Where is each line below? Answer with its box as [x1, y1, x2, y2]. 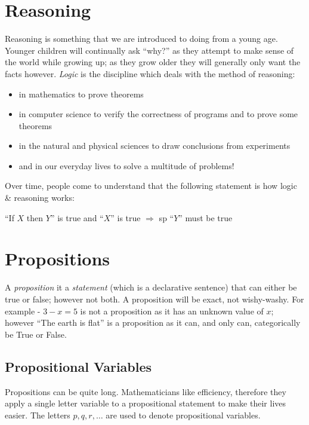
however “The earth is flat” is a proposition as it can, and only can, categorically [5, 316, 301, 329]
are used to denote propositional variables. [106, 408, 261, 421]
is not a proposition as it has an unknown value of [80, 304, 264, 317]
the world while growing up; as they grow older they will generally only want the [5, 56, 301, 68]
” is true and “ [50, 211, 104, 224]
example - [5, 304, 41, 317]
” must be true [178, 211, 233, 224]
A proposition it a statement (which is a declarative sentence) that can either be [5, 281, 297, 293]
